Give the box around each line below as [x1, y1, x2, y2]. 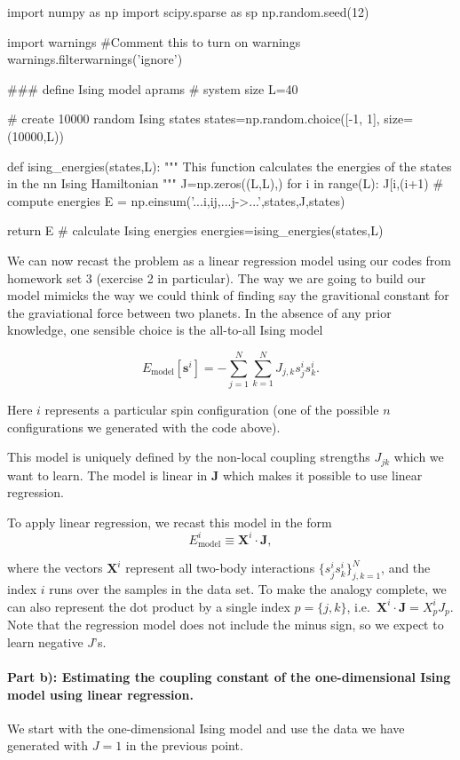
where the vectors [7, 558, 103, 577]
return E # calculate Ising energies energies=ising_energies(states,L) [7, 221, 384, 240]
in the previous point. [125, 736, 243, 755]
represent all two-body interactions [125, 558, 315, 577]
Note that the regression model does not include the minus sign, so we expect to [7, 615, 444, 634]
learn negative [7, 632, 83, 651]
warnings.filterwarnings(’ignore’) [7, 50, 183, 68]
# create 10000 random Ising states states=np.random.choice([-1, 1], [7, 109, 380, 128]
